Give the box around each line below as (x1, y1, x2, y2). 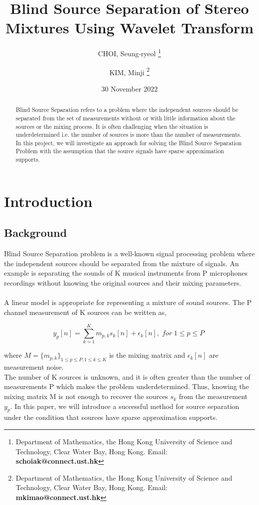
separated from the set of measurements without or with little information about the (15, 113, 236, 122)
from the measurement (179, 391, 248, 402)
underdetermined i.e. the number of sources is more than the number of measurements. (15, 130, 242, 139)
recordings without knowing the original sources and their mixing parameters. (4, 277, 242, 288)
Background (4, 225, 67, 240)
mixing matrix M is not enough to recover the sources (4, 391, 168, 402)
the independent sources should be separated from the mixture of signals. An (4, 258, 239, 268)
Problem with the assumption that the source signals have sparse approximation (15, 147, 224, 155)
